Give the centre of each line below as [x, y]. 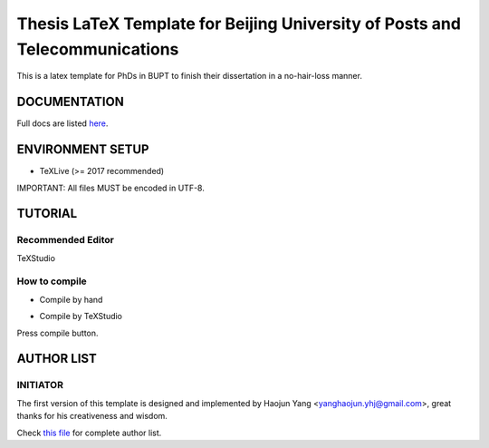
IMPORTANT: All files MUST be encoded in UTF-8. [111, 188]
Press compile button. [58, 333]
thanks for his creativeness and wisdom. [92, 416]
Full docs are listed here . [62, 123]
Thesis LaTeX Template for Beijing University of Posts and [239, 24]
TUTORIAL [47, 214]
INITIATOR [40, 385]
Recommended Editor [66, 240]
